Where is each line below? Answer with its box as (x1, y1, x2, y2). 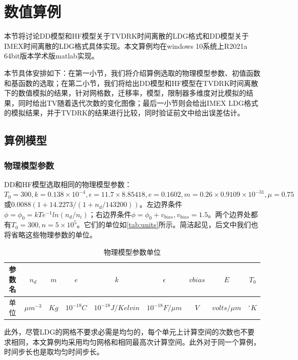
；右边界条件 (88, 208, 131, 219)
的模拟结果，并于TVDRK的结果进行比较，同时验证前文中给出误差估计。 (4, 107, 245, 118)
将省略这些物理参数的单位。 (4, 229, 97, 240)
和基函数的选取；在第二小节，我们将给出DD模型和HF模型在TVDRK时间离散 (4, 77, 258, 88)
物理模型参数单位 (104, 246, 161, 257)
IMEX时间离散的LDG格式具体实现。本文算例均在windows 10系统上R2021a (4, 40, 248, 51)
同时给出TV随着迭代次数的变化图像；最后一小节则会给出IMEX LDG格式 (18, 97, 258, 108)
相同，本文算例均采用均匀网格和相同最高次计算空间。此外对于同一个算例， (11, 336, 260, 347)
